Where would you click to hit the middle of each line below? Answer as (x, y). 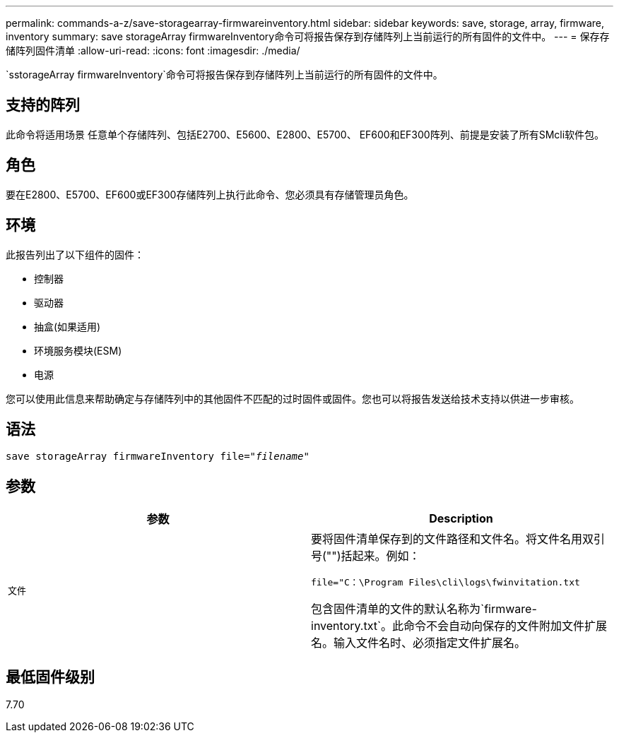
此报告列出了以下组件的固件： (75, 254)
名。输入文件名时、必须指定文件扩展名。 (419, 643)
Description (461, 519)
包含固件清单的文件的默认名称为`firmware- (424, 609)
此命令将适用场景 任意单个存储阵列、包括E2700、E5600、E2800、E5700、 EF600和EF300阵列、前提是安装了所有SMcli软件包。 (305, 134)
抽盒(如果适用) (67, 326)
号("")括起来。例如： (366, 556)
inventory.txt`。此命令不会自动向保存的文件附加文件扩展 (459, 626)
